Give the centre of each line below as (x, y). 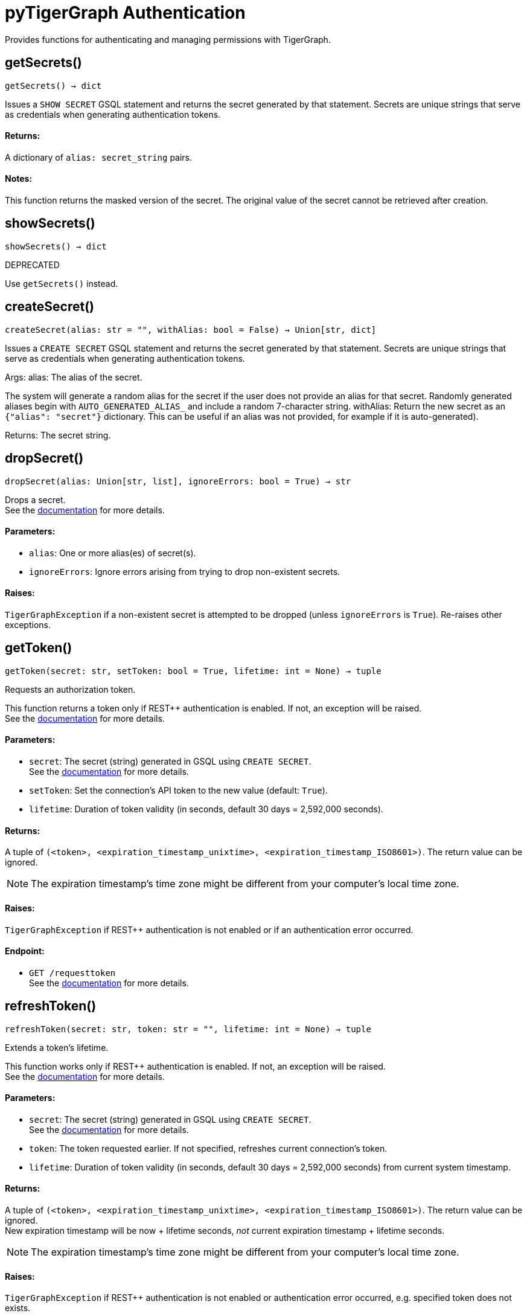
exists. (18, 1308)
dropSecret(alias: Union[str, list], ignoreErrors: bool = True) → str (178, 481)
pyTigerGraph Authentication (125, 13)
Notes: (19, 179)
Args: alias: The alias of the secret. (74, 377)
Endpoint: (25, 951)
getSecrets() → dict (53, 85)
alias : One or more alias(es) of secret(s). (113, 553)
